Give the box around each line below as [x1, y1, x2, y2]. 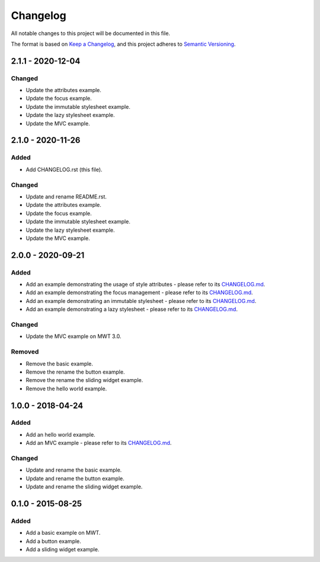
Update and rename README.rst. [25, 193, 107, 200]
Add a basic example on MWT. [25, 529, 101, 536]
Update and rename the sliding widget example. [25, 483, 143, 490]
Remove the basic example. [25, 360, 94, 367]
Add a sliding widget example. [25, 546, 100, 553]
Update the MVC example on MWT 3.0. [25, 333, 121, 340]
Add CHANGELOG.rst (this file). [25, 166, 103, 173]
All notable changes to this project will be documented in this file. [11, 30, 171, 37]
